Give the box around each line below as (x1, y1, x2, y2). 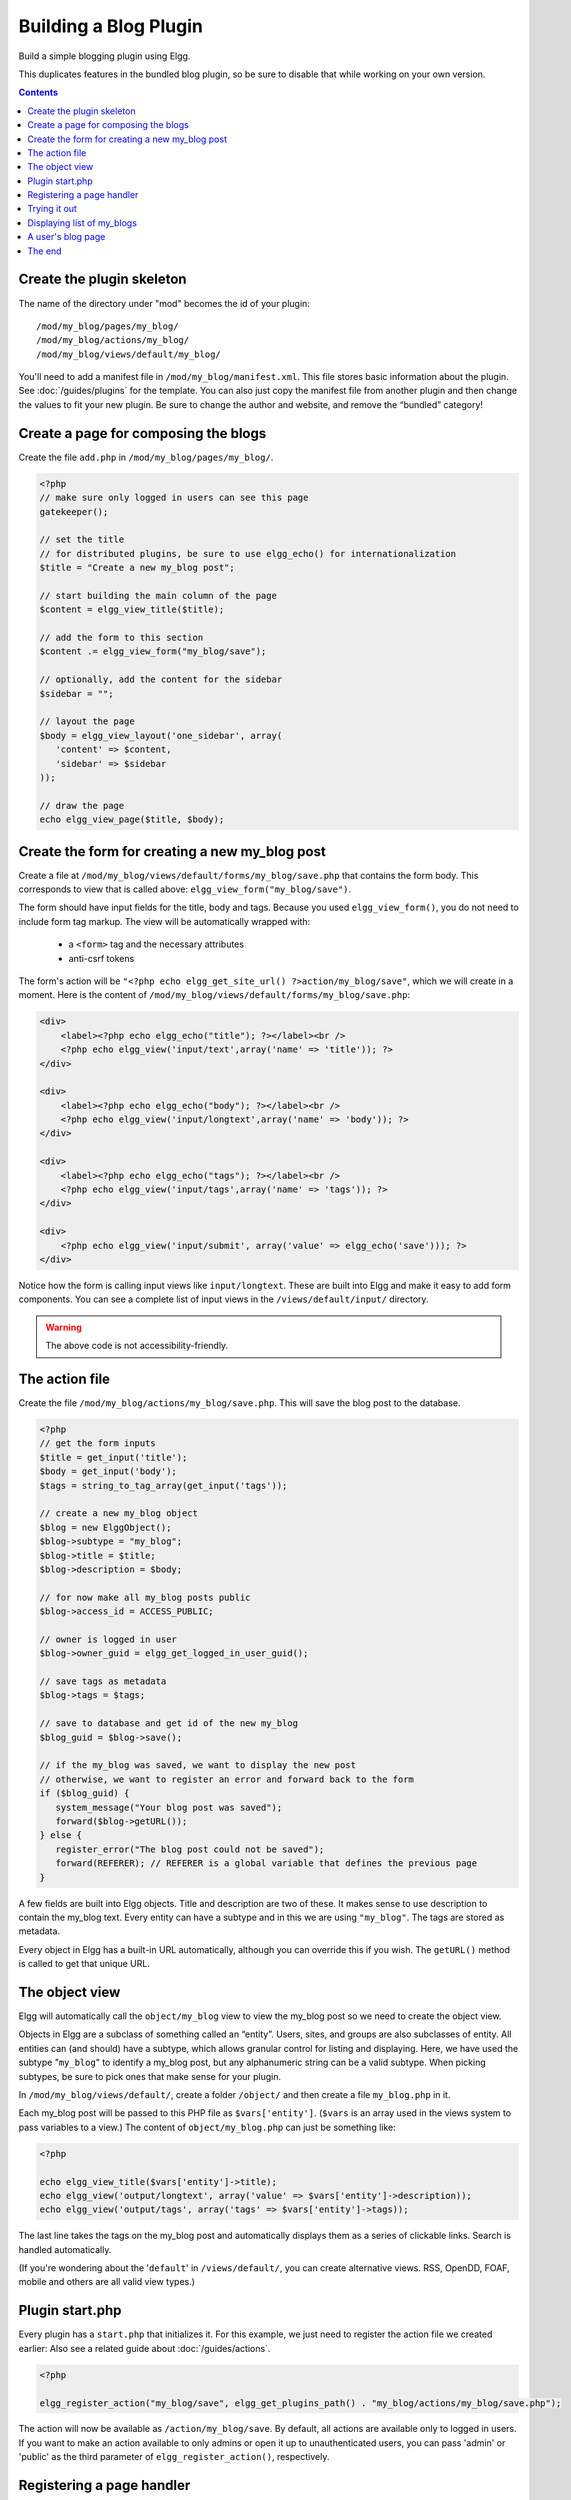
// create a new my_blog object (39, 1508, 199, 1519)
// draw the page (39, 800, 125, 811)
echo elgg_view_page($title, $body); (39, 814, 225, 825)
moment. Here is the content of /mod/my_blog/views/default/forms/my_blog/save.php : (18, 989, 410, 1001)
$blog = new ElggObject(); (39, 1521, 172, 1533)
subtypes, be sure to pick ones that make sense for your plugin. (18, 2070, 282, 2082)
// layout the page (39, 716, 135, 727)
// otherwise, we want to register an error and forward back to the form (39, 1773, 415, 1785)
